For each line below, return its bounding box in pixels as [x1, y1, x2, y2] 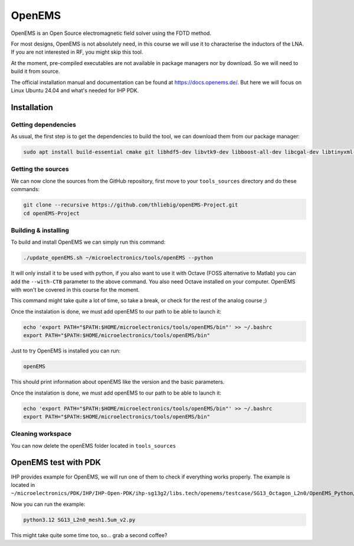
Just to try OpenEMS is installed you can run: [11, 347, 121, 354]
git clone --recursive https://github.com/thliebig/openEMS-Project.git [23, 202, 238, 208]
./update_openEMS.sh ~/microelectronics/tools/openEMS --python [23, 254, 214, 261]
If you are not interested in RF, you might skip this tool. [11, 49, 143, 56]
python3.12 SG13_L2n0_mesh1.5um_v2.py [23, 516, 136, 523]
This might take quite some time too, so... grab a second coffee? [11, 531, 168, 538]
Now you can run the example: [11, 500, 86, 508]
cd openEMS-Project [23, 210, 80, 217]
